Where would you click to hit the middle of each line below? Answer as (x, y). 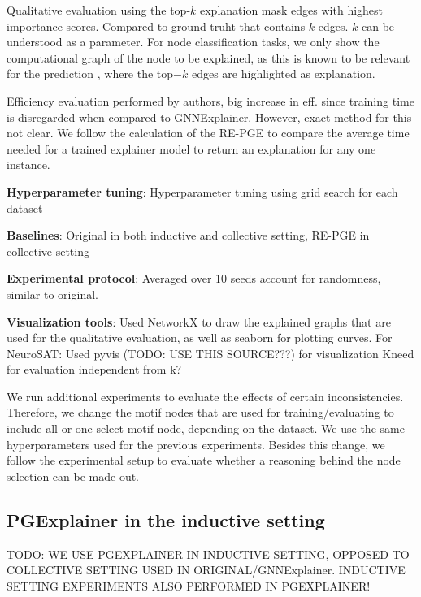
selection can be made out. (73, 476)
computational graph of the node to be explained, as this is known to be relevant (208, 57)
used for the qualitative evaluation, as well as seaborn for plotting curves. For (200, 337)
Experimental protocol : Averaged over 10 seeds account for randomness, (194, 278)
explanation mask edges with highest (292, 10)
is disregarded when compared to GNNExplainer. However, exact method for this (209, 117)
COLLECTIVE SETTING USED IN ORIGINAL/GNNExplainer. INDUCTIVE (206, 570)
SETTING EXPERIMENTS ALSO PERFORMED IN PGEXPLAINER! (189, 585)
